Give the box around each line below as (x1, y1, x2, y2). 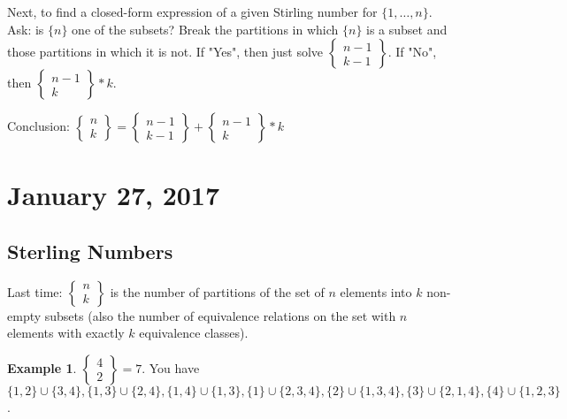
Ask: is (7, 19, 44, 38)
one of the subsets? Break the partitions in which (72, 19, 339, 38)
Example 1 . (7, 358, 77, 377)
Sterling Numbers (7, 237, 173, 264)
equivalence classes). (139, 324, 249, 342)
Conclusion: (7, 117, 70, 135)
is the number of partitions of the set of (110, 282, 325, 301)
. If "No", (387, 42, 437, 61)
